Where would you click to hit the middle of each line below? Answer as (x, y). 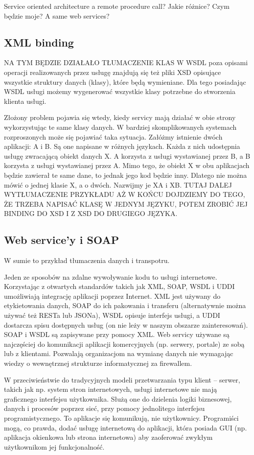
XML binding (39, 42)
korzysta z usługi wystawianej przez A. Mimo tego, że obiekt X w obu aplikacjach (127, 165)
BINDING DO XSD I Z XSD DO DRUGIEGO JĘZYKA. (91, 213)
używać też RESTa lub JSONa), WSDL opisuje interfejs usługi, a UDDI (112, 315)
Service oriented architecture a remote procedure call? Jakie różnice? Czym (117, 6)
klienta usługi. (25, 101)
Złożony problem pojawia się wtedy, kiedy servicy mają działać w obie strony (120, 117)
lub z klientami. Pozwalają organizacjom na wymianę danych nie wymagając (119, 353)
